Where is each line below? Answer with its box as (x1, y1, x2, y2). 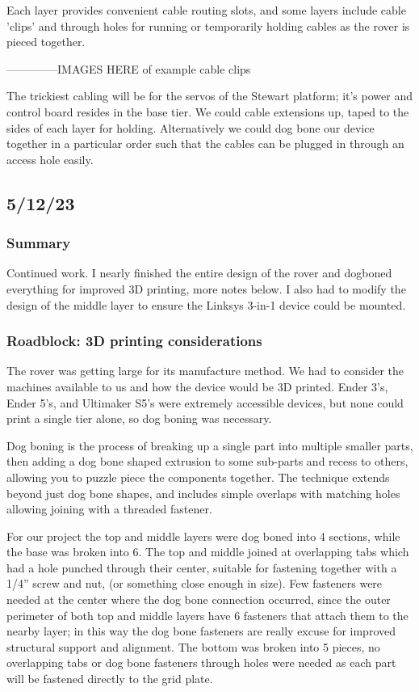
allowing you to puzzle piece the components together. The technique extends (6, 468, 390, 485)
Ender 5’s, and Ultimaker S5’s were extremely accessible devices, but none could (6, 394, 404, 411)
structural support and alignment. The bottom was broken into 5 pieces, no (6, 638, 380, 655)
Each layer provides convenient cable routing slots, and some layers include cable (6, 2, 406, 18)
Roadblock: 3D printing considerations (6, 331, 262, 351)
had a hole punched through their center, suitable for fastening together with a (6, 559, 397, 576)
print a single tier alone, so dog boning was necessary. (6, 410, 272, 427)
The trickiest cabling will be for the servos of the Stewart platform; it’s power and (6, 87, 413, 104)
